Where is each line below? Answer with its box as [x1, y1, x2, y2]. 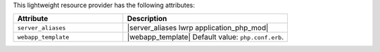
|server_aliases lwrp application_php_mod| [127, 23, 269, 33]
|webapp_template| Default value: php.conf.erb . [127, 32, 284, 42]
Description [127, 14, 167, 24]
